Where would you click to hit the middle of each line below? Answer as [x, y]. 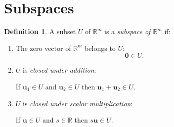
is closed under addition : [60, 70]
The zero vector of [43, 48]
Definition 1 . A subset [40, 31]
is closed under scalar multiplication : [78, 103]
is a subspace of [128, 31]
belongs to [100, 48]
